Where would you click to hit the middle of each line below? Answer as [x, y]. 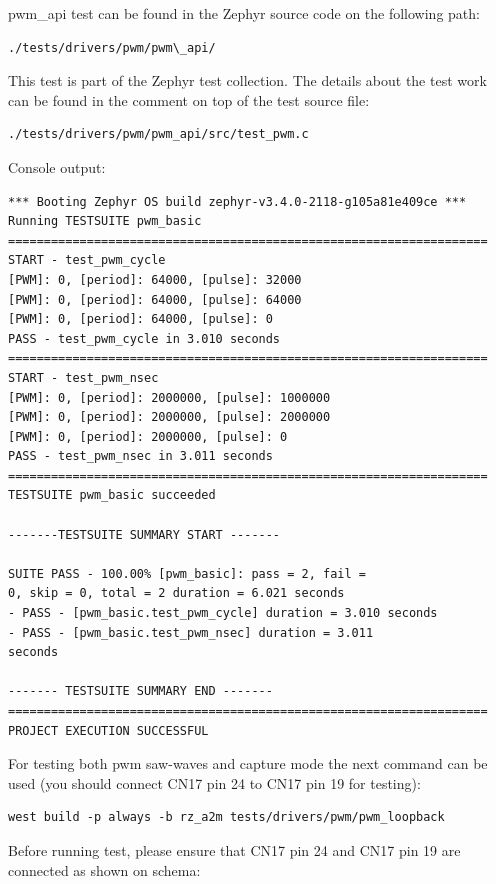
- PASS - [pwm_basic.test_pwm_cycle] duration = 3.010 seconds [223, 613]
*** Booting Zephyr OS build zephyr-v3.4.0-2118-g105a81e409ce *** [237, 201]
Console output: [57, 166]
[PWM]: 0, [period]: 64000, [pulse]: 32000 [155, 279]
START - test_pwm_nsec [83, 377]
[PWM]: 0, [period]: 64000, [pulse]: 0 [140, 319]
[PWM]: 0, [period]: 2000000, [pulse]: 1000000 [169, 397]
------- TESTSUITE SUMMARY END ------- [140, 691]
